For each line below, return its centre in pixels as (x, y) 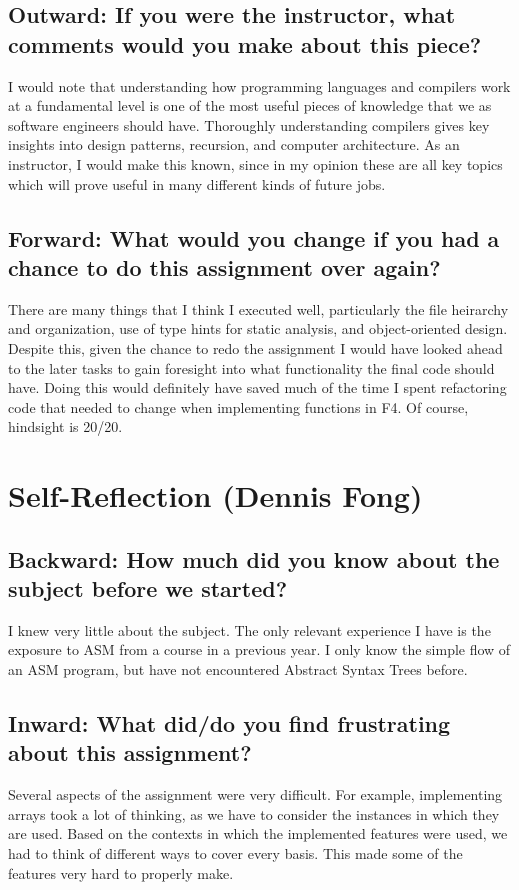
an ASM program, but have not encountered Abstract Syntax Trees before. (238, 669)
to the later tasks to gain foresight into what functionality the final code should (251, 367)
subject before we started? (148, 588)
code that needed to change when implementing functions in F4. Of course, (238, 406)
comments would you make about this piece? (245, 43)
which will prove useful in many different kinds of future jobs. (197, 183)
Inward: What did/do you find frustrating (229, 723)
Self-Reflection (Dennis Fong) (215, 495)
